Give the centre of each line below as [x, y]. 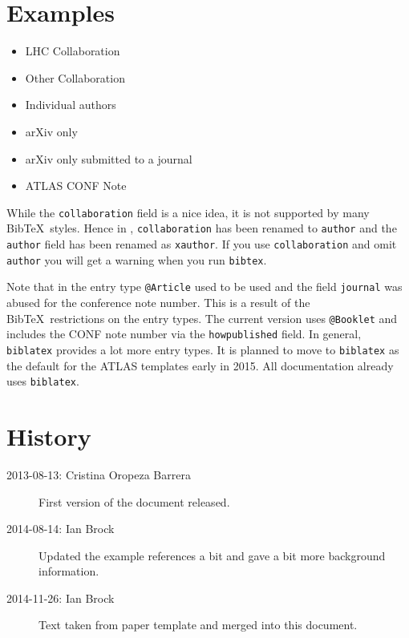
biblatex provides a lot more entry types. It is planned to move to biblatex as [203, 349]
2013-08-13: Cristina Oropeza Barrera [99, 474]
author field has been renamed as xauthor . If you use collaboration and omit [202, 244]
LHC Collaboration [73, 51]
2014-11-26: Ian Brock [61, 598]
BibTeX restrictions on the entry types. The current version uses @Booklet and [202, 318]
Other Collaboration [75, 77]
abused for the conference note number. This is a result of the [158, 302]
